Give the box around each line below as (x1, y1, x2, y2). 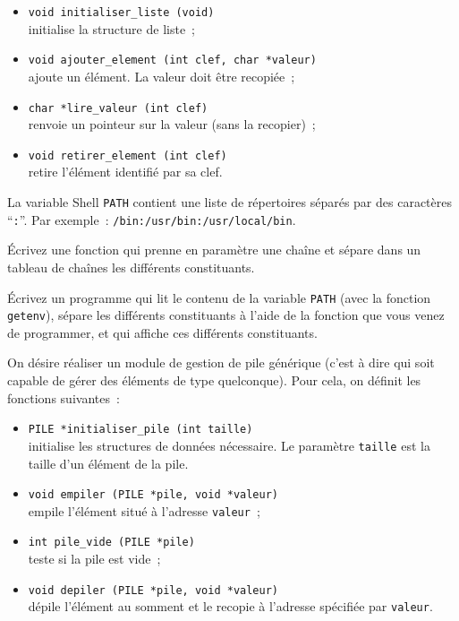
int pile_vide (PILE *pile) (28, 536, 195, 549)
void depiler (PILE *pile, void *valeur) (28, 583, 278, 597)
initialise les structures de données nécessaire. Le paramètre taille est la (28, 436, 430, 454)
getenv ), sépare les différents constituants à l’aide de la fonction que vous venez (7, 306, 445, 324)
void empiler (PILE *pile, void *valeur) (28, 488, 278, 502)
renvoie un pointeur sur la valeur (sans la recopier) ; (28, 115, 316, 134)
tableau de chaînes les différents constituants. (7, 257, 255, 276)
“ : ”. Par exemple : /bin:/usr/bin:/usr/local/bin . (7, 210, 296, 229)
